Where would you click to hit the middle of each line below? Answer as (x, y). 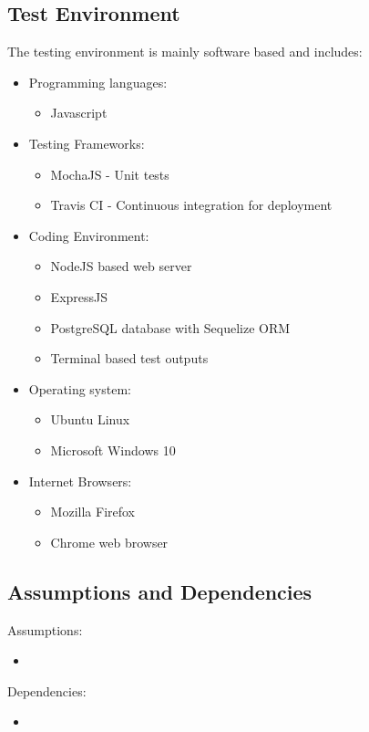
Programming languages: (98, 82)
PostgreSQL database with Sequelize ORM (170, 327)
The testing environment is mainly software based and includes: (185, 52)
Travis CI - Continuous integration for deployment (191, 205)
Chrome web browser (109, 542)
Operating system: (80, 388)
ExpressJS (79, 296)
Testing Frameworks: (87, 143)
